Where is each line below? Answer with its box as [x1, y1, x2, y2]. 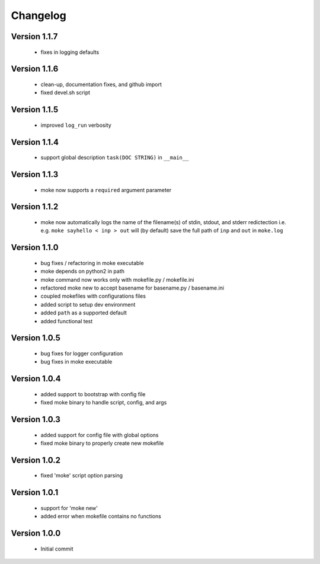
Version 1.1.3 [11, 169, 59, 179]
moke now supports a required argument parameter [40, 186, 172, 193]
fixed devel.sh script [40, 89, 91, 96]
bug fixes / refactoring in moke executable [40, 259, 145, 266]
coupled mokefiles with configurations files [40, 292, 146, 299]
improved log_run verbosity [40, 122, 112, 129]
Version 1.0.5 [11, 333, 60, 343]
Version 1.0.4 [11, 374, 62, 384]
